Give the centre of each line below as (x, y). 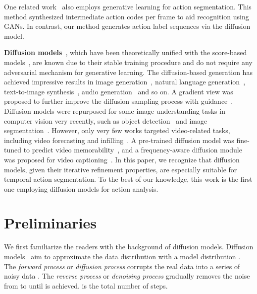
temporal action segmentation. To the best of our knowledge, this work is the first (128, 179)
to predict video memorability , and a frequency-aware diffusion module (133, 150)
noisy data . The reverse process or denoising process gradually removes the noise (127, 276)
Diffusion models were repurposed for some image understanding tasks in (115, 110)
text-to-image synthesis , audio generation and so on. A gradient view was (119, 91)
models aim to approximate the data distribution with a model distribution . (122, 256)
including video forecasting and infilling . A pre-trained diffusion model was (119, 140)
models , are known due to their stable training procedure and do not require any (128, 62)
